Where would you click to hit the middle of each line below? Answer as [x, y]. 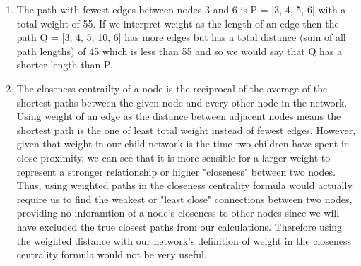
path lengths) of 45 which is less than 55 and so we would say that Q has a [179, 50]
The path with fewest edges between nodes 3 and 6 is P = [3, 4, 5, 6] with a [181, 9]
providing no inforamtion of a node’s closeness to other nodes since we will [178, 213]
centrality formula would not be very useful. [112, 254]
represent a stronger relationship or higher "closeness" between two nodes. [176, 171]
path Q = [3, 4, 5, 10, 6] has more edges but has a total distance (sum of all [181, 37]
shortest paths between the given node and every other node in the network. [182, 102]
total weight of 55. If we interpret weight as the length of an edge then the [178, 23]
